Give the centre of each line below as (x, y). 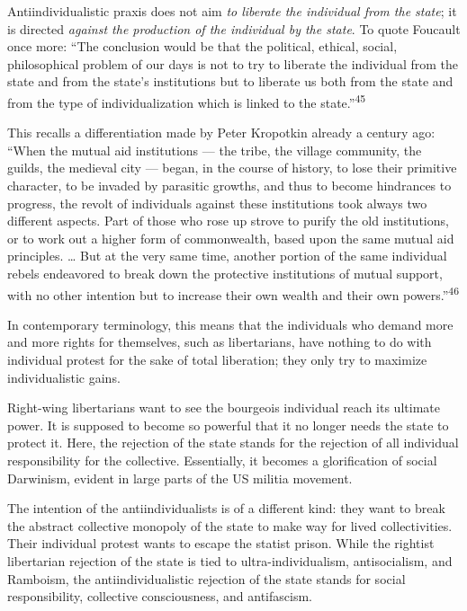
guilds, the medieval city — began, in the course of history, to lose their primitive (232, 168)
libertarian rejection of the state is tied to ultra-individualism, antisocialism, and (230, 560)
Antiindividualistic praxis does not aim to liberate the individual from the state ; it (232, 11)
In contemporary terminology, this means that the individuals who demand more (230, 324)
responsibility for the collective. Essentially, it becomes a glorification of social (222, 460)
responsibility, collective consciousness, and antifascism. (160, 596)
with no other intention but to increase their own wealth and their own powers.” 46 (233, 293)
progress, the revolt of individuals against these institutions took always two (217, 203)
